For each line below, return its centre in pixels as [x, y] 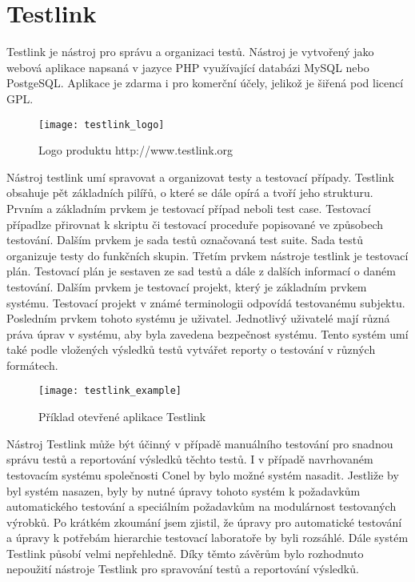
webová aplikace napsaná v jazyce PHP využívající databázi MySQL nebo [188, 67]
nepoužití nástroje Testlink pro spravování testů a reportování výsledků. [183, 569]
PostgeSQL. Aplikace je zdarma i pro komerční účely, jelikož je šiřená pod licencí [205, 83]
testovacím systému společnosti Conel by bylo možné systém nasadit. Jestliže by [203, 474]
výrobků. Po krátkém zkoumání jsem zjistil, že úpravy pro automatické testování [204, 522]
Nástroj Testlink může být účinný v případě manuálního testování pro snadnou [200, 443]
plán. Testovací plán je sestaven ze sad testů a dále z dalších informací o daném [201, 271]
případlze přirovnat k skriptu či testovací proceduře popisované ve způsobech [195, 224]
